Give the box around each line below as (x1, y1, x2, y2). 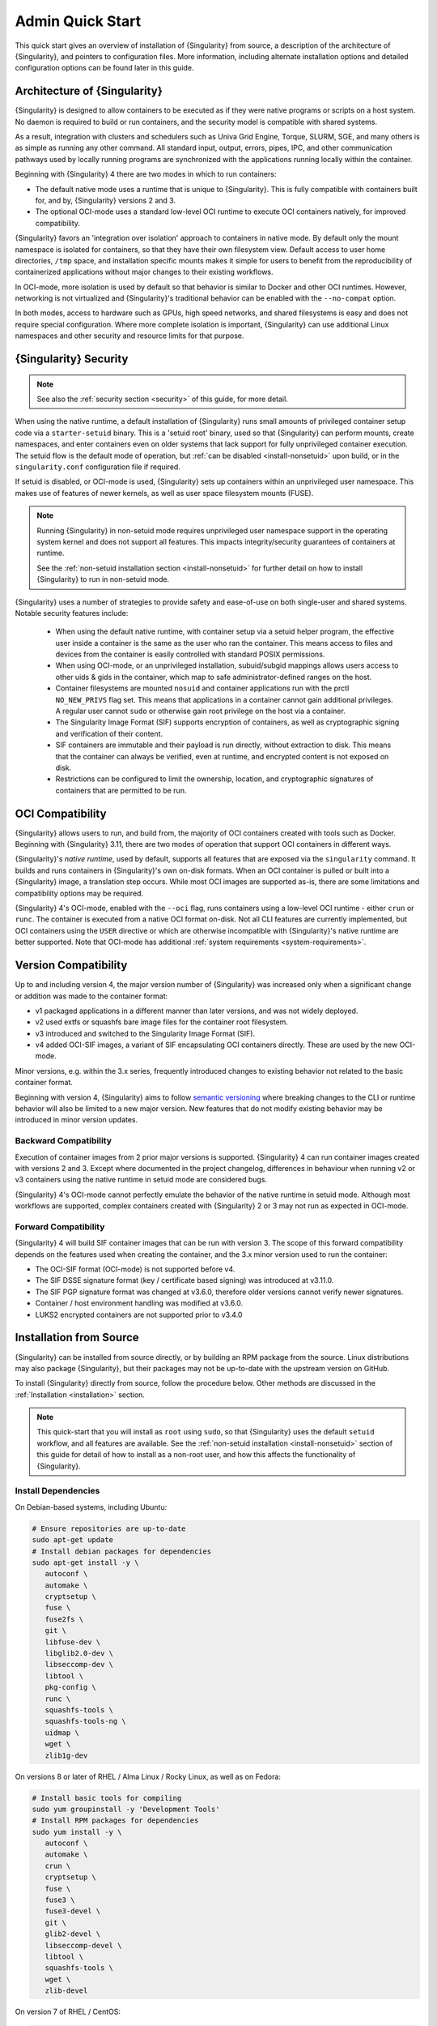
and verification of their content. (55, 729, 163, 738)
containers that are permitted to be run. (55, 785, 187, 795)
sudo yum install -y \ (32, 1827, 122, 1836)
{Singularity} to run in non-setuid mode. (36, 575, 170, 584)
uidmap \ (45, 1728, 80, 1737)
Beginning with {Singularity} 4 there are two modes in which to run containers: (15, 169, 277, 179)
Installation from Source (15, 1331, 139, 1344)
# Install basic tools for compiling (32, 1793, 182, 1802)
